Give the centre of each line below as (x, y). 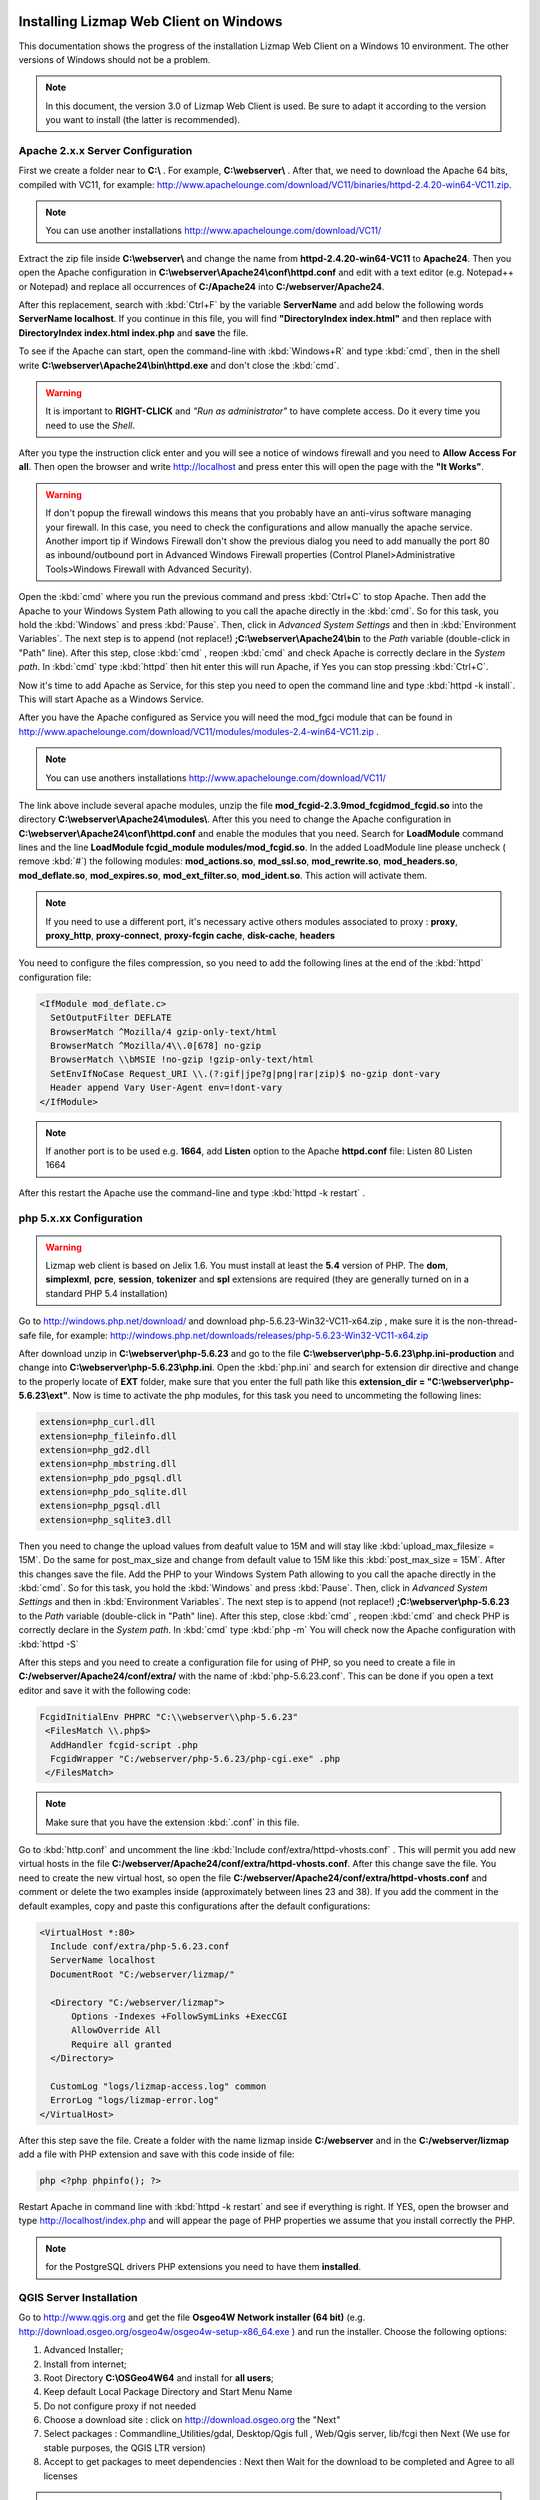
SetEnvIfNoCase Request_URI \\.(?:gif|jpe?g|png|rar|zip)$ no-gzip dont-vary (245, 1073)
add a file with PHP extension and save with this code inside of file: (156, 2154)
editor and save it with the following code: (104, 1690)
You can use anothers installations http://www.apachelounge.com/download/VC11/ (216, 777)
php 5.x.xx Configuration (81, 1218)
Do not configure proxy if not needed (120, 2406)
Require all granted (121, 2044)
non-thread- (492, 1321)
